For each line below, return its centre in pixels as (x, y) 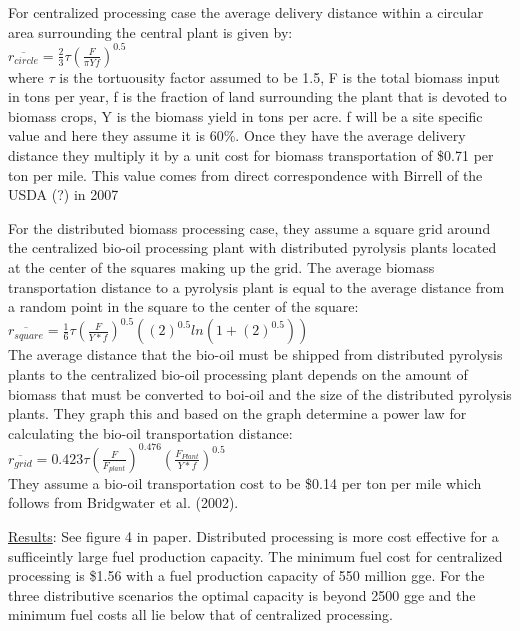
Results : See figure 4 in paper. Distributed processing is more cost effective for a (253, 535)
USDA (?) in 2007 (63, 194)
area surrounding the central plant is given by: (150, 31)
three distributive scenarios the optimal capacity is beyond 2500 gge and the (242, 594)
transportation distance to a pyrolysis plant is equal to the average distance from (256, 286)
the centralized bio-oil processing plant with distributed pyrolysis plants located (252, 247)
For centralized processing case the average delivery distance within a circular (246, 12)
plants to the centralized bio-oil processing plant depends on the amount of (238, 373)
